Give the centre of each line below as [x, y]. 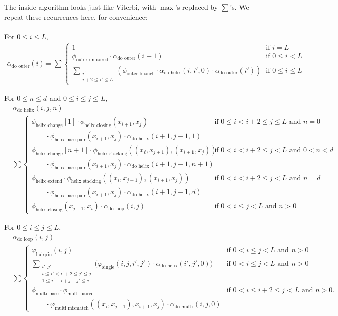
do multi [184, 307]
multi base [47, 294]
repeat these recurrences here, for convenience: [76, 16]
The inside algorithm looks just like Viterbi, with [80, 7]
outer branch [140, 74]
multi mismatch [72, 309]
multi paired [81, 294]
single [108, 267]
